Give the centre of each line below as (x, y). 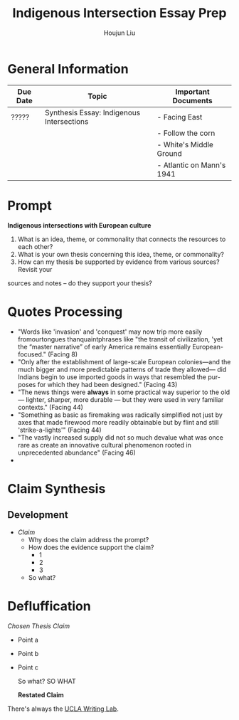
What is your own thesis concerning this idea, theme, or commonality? (121, 254)
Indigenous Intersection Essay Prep (119, 13)
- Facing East (180, 117)
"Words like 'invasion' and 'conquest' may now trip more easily (110, 332)
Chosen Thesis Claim (38, 626)
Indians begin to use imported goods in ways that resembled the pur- (119, 377)
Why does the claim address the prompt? (89, 539)
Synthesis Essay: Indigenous (93, 112)
